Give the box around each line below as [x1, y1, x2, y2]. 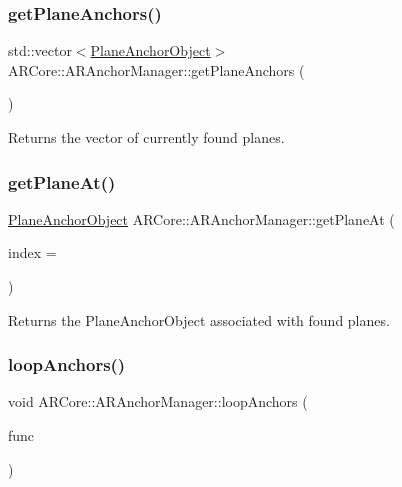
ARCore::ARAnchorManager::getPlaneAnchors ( [8, 59, 305, 80]
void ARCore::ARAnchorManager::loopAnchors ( [8, 391, 308, 412]
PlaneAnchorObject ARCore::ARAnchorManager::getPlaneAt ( [8, 208, 395, 229]
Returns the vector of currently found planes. [8, 127, 285, 147]
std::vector [8, 40, 72, 61]
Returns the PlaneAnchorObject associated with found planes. [8, 309, 390, 330]
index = [8, 242, 57, 263]
